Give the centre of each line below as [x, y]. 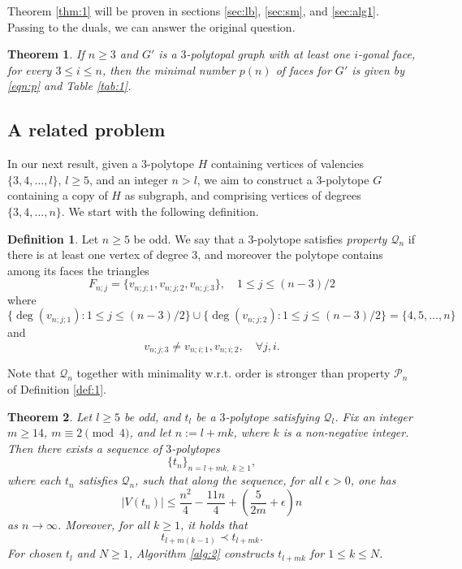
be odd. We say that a [189, 238]
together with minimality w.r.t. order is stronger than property [233, 373]
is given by [378, 69]
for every [30, 69]
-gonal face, [387, 54]
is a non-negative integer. [346, 432]
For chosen [35, 553]
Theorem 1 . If [46, 54]
